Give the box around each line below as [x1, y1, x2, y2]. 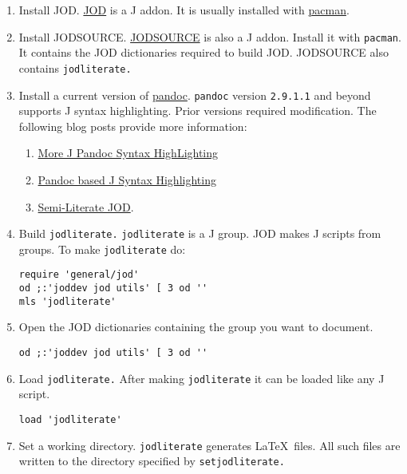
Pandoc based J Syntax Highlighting [38, 171, 216, 188]
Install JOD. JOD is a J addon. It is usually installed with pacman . [18, 2, 350, 18]
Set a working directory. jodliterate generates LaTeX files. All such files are [18, 436, 401, 453]
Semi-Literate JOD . [38, 198, 134, 215]
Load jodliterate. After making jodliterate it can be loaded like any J [18, 369, 385, 386]
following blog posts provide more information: [18, 117, 247, 134]
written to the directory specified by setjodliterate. [18, 452, 285, 469]
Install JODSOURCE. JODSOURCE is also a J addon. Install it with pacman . [18, 28, 401, 45]
